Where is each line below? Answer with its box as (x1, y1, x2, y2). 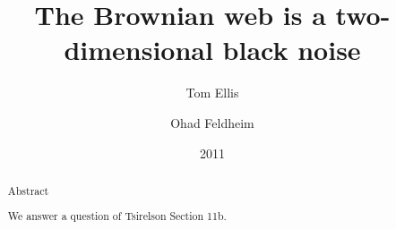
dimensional (64, 31, 213, 68)
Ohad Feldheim (170, 113, 254, 131)
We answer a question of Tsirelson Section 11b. (7, 208, 227, 224)
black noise (222, 31, 361, 68)
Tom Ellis (185, 83, 239, 102)
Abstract (7, 182, 49, 198)
